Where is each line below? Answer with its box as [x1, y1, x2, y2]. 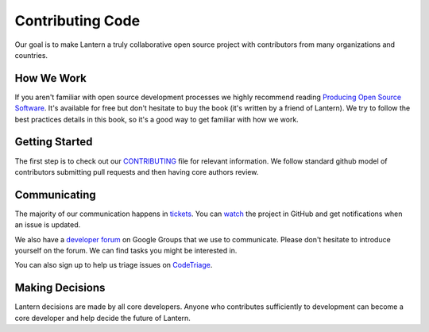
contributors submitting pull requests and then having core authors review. [14, 167, 259, 176]
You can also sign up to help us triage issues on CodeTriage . [14, 261, 213, 270]
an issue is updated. [14, 220, 81, 230]
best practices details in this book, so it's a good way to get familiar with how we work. [14, 114, 300, 124]
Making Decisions [14, 281, 106, 295]
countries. [14, 50, 48, 60]
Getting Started [14, 135, 93, 149]
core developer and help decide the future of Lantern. [14, 313, 191, 322]
